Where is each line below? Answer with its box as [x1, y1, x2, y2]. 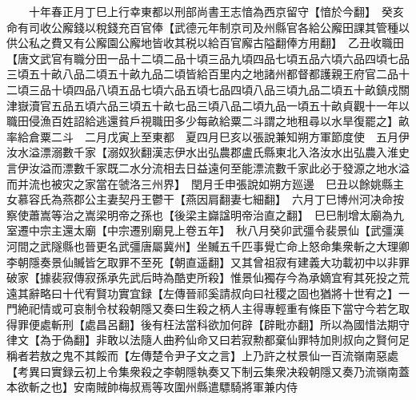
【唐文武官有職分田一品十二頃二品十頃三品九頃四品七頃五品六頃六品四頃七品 [6, 50, 410, 66]
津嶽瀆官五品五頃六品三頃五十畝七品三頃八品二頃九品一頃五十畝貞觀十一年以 [6, 97, 410, 113]
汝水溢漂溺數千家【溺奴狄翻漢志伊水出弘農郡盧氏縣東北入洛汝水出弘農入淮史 [6, 144, 410, 160]
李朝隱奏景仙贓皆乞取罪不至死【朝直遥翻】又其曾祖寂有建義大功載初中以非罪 [6, 253, 410, 270]
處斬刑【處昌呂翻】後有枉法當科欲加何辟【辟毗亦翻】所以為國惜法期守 [39, 315, 410, 332]
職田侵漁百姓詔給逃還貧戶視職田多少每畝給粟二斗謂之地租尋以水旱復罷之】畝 [6, 113, 410, 129]
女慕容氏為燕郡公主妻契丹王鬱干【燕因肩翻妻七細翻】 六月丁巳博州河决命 [6, 191, 393, 208]
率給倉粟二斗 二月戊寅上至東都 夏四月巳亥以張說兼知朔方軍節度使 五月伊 [6, 128, 410, 145]
